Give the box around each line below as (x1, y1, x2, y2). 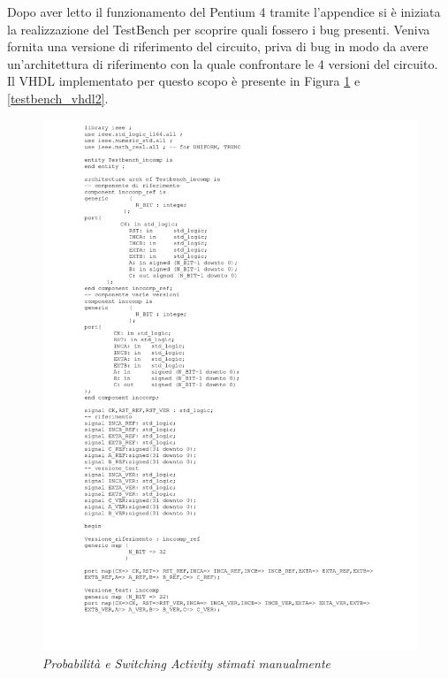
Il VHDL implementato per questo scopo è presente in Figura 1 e (7, 72, 361, 90)
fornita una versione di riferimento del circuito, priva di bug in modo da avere (7, 37, 429, 56)
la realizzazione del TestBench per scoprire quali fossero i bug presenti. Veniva (7, 19, 430, 38)
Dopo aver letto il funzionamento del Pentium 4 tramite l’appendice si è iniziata (7, 3, 441, 20)
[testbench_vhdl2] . (7, 88, 109, 107)
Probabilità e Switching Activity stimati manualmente (42, 653, 331, 672)
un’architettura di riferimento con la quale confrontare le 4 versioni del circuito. (7, 54, 438, 72)
